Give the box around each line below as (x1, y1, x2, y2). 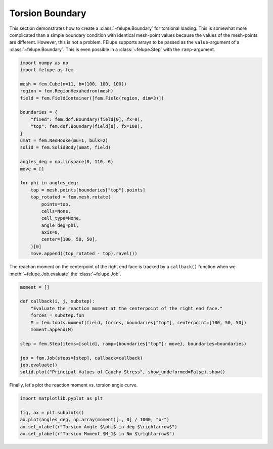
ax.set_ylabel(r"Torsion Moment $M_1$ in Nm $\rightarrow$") (20, 431, 175, 437)
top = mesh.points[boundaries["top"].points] (30, 187, 146, 193)
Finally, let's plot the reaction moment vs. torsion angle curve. (9, 382, 138, 388)
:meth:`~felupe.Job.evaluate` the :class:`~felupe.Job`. (9, 271, 121, 277)
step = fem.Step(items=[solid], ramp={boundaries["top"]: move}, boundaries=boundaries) (20, 341, 247, 346)
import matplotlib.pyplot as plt (20, 395, 103, 402)
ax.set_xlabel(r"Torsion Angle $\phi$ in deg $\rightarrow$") (20, 424, 177, 429)
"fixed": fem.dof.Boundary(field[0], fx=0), (30, 116, 143, 122)
